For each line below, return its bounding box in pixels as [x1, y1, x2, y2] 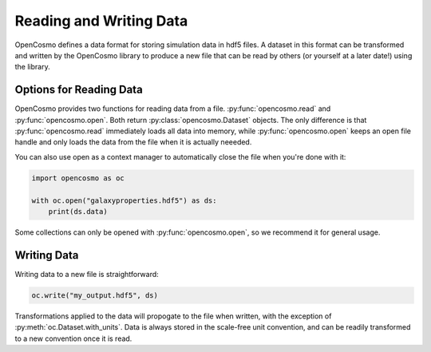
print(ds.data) [48, 207, 108, 216]
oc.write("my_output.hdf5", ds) [31, 291, 159, 299]
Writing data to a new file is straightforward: [14, 269, 159, 279]
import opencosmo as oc [31, 173, 125, 183]
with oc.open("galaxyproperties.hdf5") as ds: [31, 196, 217, 205]
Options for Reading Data [14, 83, 143, 97]
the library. [14, 62, 51, 72]
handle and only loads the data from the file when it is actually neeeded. [14, 137, 252, 147]
